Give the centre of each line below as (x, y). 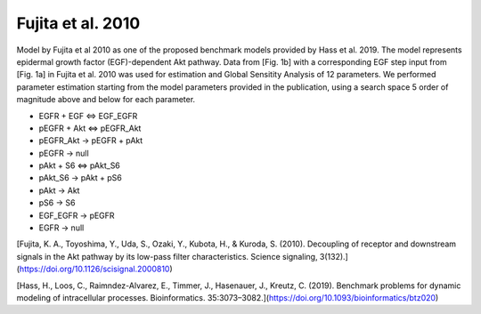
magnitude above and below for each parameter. (106, 100)
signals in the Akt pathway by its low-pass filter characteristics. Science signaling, (167, 256)
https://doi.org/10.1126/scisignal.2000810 (94, 269)
